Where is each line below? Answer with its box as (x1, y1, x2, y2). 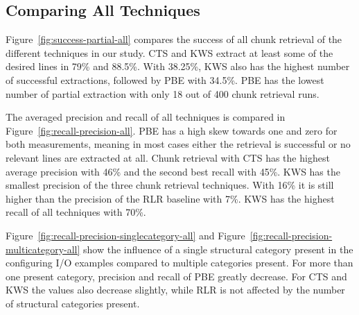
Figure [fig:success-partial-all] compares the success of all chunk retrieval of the (6, 32, 342, 46)
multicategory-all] (6, 241, 80, 256)
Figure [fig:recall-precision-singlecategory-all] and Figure (6, 228, 245, 242)
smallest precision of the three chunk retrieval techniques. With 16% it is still (6, 178, 334, 192)
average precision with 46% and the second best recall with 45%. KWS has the (6, 164, 340, 178)
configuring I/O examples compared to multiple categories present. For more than (6, 255, 353, 270)
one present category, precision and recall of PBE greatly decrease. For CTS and (6, 269, 347, 283)
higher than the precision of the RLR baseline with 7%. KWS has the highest (6, 191, 335, 205)
